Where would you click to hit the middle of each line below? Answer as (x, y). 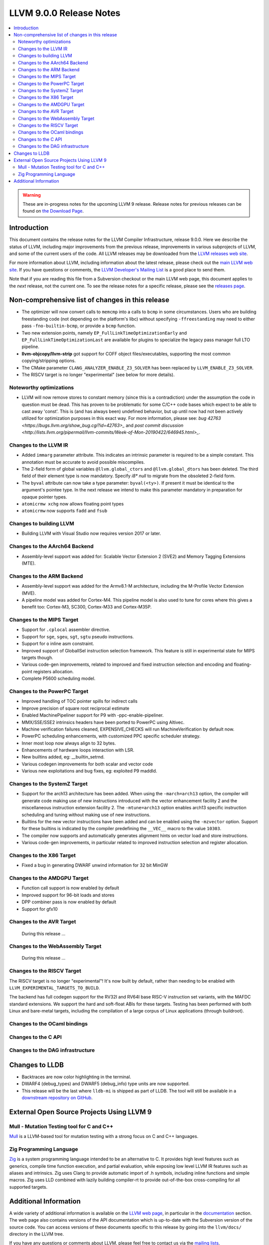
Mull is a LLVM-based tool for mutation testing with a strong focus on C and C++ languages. (104, 1136)
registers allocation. (54, 671)
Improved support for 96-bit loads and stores (68, 895)
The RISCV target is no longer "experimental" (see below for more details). (98, 374)
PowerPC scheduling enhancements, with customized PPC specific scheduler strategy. (111, 736)
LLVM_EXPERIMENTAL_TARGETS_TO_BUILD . (55, 988)
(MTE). (29, 563)
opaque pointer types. (44, 497)
